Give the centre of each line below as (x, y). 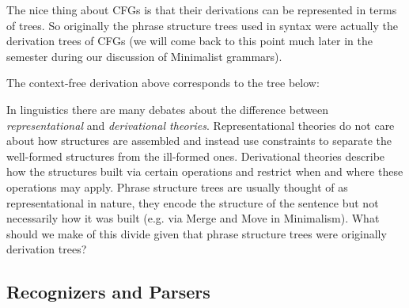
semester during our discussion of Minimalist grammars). (144, 56)
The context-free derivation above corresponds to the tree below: (163, 83)
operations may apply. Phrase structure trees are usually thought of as (177, 186)
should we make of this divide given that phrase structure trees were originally (197, 233)
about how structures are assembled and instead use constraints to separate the (199, 141)
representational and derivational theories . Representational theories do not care (201, 125)
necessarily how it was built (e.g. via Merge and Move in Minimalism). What (193, 218)
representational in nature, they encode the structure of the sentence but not (193, 202)
